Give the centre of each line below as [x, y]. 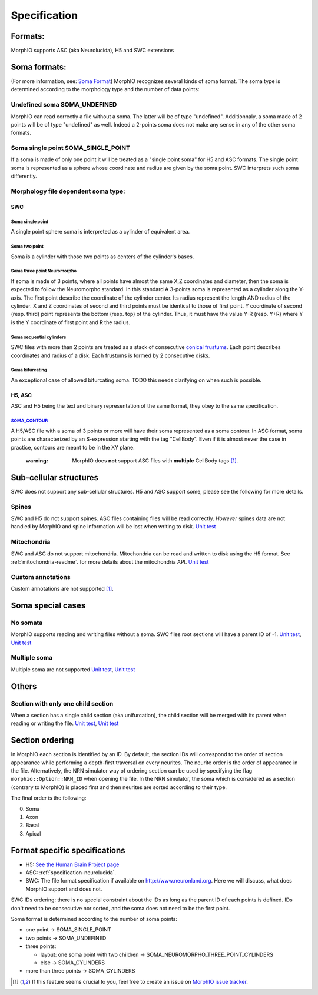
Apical [33, 833]
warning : [37, 460]
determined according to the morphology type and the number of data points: [105, 89]
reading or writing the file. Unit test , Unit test [65, 723]
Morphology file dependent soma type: [68, 191]
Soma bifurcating [29, 370]
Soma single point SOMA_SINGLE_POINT [71, 148]
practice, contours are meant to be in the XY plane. [73, 447]
